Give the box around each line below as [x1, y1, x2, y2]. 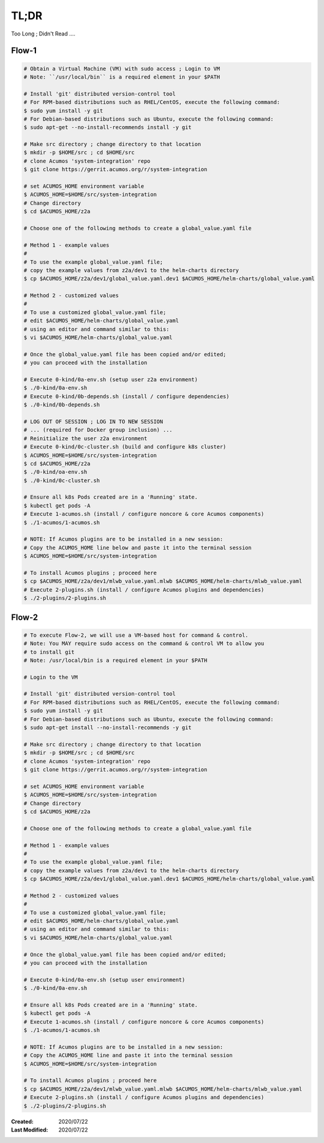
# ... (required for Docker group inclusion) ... [23, 426, 173, 434]
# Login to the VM [23, 673, 78, 681]
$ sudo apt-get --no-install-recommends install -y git [23, 124, 192, 131]
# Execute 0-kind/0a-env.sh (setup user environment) [23, 976, 185, 983]
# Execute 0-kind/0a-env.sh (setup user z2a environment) [23, 376, 198, 383]
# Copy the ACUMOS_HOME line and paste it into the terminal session [23, 1052, 233, 1059]
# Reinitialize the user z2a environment [23, 435, 148, 441]
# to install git [23, 649, 75, 655]
